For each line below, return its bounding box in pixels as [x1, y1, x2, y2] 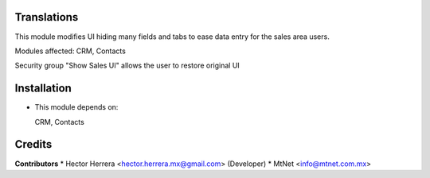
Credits [14, 137, 53, 151]
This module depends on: [34, 103, 119, 112]
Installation [14, 82, 72, 95]
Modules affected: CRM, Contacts [14, 46, 127, 56]
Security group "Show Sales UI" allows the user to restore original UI [14, 60, 240, 71]
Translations [14, 10, 79, 24]
